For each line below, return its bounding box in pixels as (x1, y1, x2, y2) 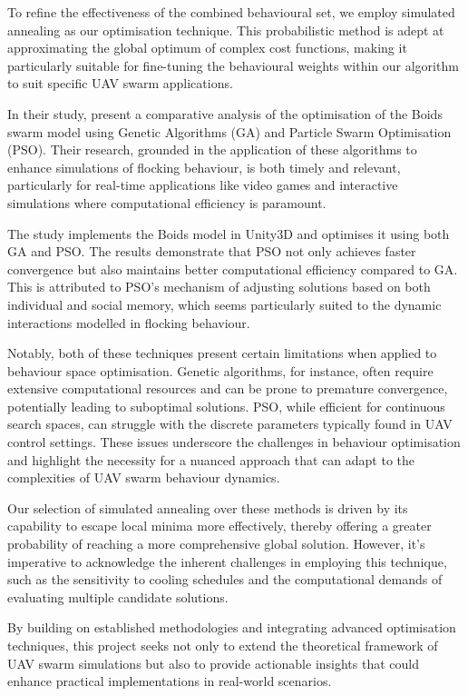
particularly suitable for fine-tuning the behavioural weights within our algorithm (7, 55, 459, 75)
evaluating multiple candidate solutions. (7, 587, 229, 606)
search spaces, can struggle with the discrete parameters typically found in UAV (7, 414, 453, 433)
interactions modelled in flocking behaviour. (7, 313, 250, 332)
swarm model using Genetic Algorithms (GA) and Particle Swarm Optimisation (7, 122, 452, 141)
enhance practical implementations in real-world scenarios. (7, 671, 332, 691)
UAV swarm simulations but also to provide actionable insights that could (7, 653, 419, 672)
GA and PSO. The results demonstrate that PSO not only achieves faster (7, 242, 416, 261)
